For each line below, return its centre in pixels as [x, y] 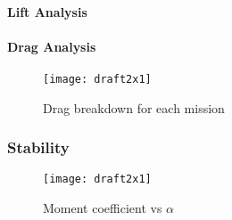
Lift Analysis [47, 11]
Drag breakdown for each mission [134, 107]
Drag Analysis [52, 46]
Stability [38, 147]
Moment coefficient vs [103, 208]
